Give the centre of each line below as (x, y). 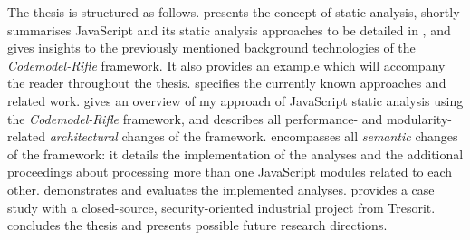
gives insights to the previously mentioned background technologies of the (211, 48)
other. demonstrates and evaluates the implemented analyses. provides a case (221, 189)
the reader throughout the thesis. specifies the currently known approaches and (227, 83)
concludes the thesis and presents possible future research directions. (197, 225)
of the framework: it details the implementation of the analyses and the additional (235, 154)
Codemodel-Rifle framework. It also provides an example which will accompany (226, 65)
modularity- (419, 118)
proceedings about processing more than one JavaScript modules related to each (230, 172)
